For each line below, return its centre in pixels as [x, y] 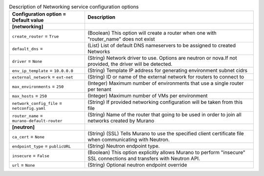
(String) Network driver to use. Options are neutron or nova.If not [162, 58]
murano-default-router [37, 121]
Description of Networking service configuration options [74, 7]
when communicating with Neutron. [129, 140]
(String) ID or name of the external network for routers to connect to [166, 77]
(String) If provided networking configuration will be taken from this [165, 102]
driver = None [27, 61]
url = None [23, 165]
